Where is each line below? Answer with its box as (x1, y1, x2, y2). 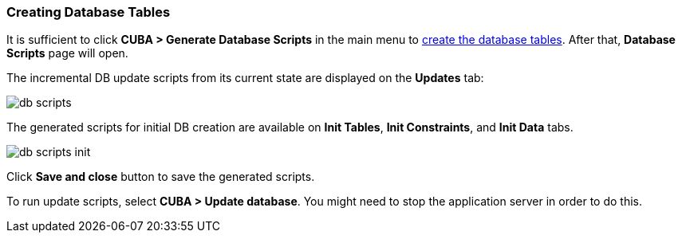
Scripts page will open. (6, 46, 128, 61)
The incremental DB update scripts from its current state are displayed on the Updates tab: (6, 71, 484, 85)
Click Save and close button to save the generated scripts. (6, 170, 315, 184)
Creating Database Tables (6, 4, 171, 20)
